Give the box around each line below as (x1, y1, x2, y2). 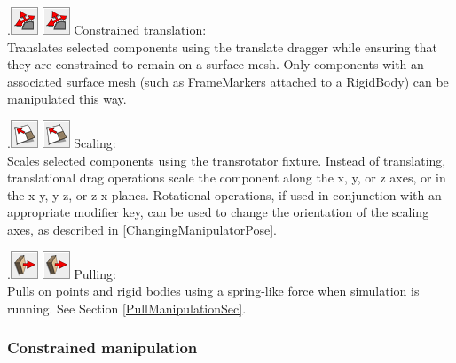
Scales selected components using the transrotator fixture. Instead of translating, (7, 151, 446, 169)
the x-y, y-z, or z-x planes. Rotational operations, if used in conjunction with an (7, 185, 442, 204)
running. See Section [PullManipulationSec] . (7, 298, 247, 317)
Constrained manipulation (7, 336, 198, 359)
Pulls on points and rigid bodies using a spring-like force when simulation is (7, 282, 420, 300)
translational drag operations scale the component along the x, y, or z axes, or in (7, 168, 446, 187)
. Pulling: (7, 264, 116, 282)
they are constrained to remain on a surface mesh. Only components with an (7, 55, 424, 73)
